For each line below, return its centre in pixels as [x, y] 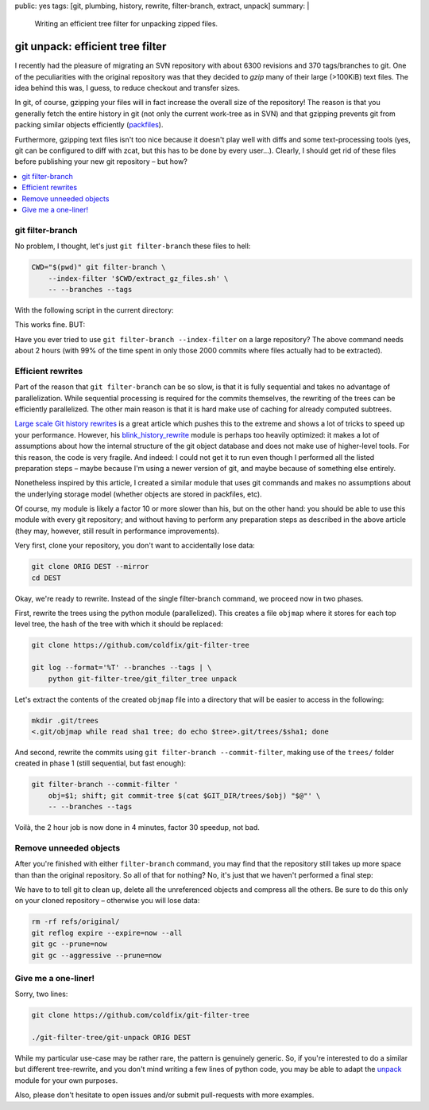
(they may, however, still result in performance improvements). [117, 531]
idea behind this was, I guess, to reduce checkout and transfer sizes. [127, 88]
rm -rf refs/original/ [75, 922]
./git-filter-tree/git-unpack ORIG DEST [111, 1038]
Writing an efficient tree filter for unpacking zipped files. [126, 24]
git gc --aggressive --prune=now [97, 955]
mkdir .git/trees [65, 721]
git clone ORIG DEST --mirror [90, 567]
